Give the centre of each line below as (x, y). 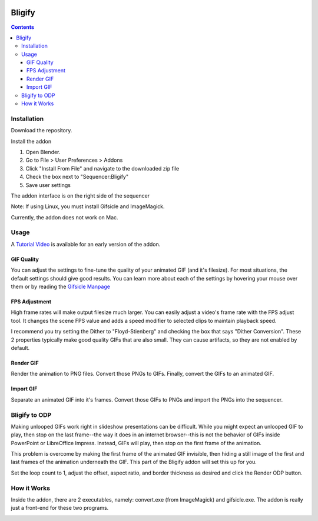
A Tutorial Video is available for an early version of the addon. (86, 244)
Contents (23, 27)
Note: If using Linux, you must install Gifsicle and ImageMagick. (88, 206)
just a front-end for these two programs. (60, 508)
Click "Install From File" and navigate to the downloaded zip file (102, 168)
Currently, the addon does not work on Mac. (64, 217)
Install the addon (31, 141)
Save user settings (48, 185)
